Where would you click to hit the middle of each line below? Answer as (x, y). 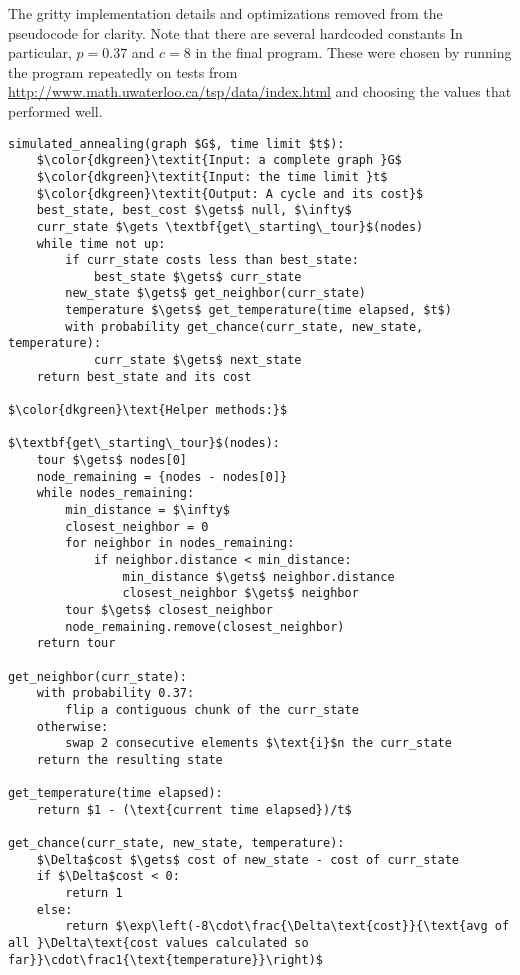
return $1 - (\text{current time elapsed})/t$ (194, 809)
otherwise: (72, 726)
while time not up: (101, 243)
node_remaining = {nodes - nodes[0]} (162, 476)
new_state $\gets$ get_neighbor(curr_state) (215, 293)
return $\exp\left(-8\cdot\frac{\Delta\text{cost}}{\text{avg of (287, 926)
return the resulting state (129, 759)
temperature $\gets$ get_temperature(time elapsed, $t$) (258, 310)
